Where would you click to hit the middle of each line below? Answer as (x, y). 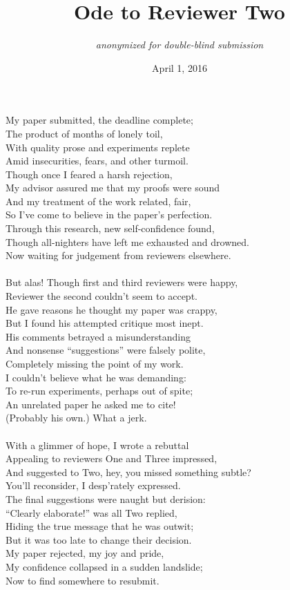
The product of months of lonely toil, (84, 133)
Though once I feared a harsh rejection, (89, 174)
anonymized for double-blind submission (180, 45)
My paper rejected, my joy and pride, (85, 553)
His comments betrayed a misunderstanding (98, 336)
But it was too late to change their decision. (99, 539)
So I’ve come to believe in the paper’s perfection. (109, 215)
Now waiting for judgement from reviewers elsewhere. (118, 255)
